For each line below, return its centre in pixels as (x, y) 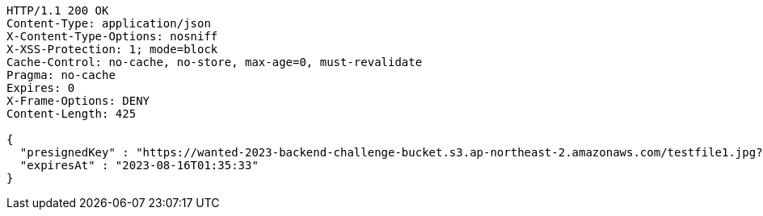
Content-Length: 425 (72, 114)
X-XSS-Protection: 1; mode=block (112, 49)
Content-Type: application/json (109, 23)
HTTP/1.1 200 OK (58, 10)
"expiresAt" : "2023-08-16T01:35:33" (139, 165)
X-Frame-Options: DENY (78, 101)
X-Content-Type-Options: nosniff (112, 36)
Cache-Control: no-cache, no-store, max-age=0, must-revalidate (215, 62)
